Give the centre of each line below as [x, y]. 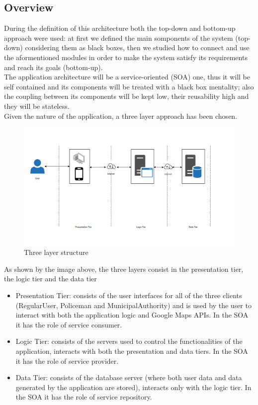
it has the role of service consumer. [69, 324]
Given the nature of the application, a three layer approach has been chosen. [121, 116]
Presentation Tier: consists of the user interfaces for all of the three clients [129, 295]
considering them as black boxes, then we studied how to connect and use [137, 47]
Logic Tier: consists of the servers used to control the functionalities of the [129, 341]
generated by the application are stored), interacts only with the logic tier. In [133, 387]
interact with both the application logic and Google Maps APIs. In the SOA [132, 315]
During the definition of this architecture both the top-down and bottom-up [120, 28]
